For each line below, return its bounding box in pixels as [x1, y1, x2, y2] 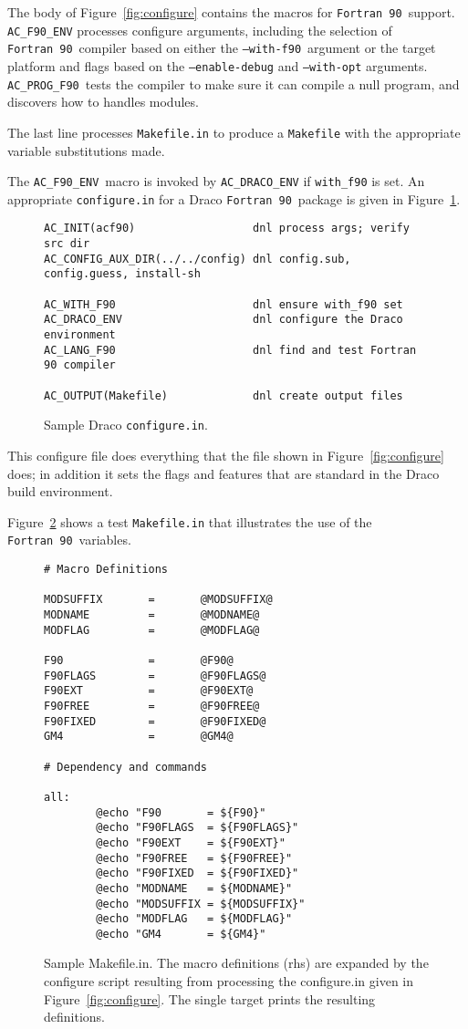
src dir [44, 237, 90, 251]
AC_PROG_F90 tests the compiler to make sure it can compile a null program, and [7, 74, 460, 93]
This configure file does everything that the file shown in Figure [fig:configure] [7, 445, 444, 464]
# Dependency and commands [44, 760, 207, 774]
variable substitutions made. [7, 140, 165, 160]
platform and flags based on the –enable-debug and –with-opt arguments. [7, 56, 428, 75]
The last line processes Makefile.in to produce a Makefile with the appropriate [7, 122, 461, 141]
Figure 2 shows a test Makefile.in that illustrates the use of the [7, 512, 372, 531]
